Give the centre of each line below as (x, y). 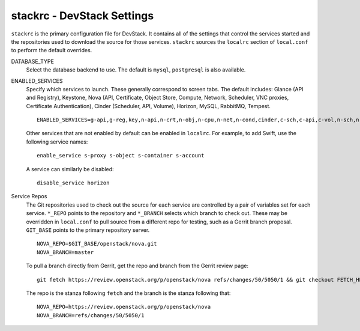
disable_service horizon (73, 183)
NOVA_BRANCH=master (65, 252)
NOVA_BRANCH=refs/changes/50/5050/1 (91, 315)
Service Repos (29, 196)
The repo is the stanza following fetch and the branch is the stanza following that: (128, 293)
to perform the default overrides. (52, 50)
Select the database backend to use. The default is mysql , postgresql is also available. (136, 70)
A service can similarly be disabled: (70, 169)
